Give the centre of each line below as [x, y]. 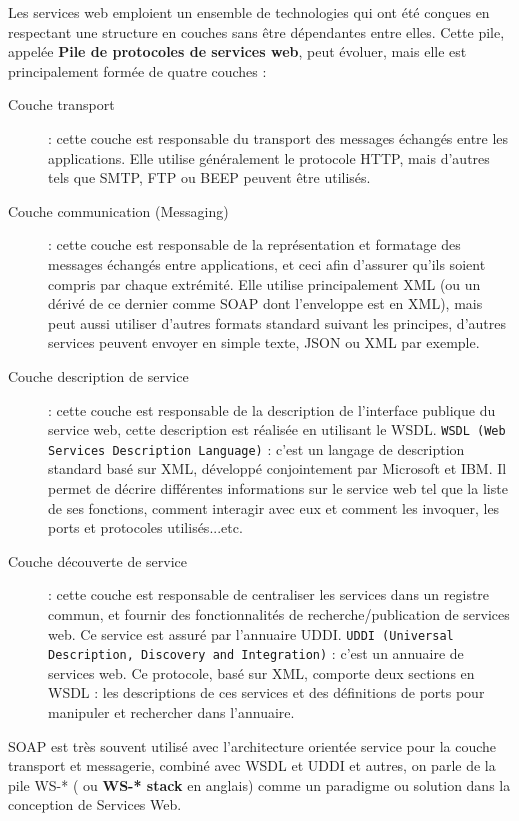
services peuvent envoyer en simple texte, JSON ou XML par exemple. [264, 342]
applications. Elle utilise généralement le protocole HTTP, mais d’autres [269, 157]
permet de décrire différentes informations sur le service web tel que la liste [278, 488]
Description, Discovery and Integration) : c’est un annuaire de [256, 653]
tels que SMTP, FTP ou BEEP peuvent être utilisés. [209, 177]
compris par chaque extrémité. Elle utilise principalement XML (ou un [264, 283]
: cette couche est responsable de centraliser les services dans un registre [269, 594]
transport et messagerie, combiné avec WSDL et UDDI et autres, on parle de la [252, 765]
